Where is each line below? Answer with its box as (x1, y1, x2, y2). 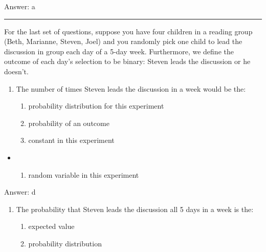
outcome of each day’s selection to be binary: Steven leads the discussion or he (4, 56, 251, 67)
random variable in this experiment (28, 169, 139, 180)
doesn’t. (4, 66, 29, 76)
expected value (28, 221, 75, 232)
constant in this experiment (28, 135, 115, 145)
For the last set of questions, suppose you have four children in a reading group (4, 26, 253, 36)
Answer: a (4, 1, 35, 11)
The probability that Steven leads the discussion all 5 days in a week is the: (16, 203, 254, 214)
